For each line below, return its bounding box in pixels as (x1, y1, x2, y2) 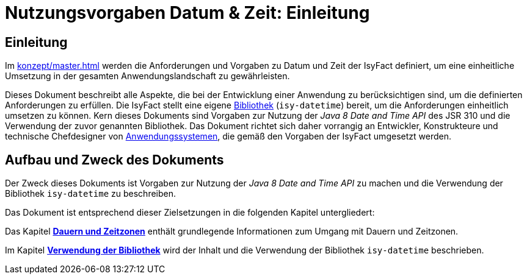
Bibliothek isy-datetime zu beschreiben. (5, 188, 176, 199)
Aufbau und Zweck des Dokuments (5, 152, 224, 168)
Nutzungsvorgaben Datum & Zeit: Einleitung (5, 2, 370, 23)
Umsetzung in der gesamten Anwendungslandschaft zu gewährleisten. (5, 71, 290, 82)
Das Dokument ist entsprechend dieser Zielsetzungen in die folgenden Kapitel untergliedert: (5, 207, 375, 218)
